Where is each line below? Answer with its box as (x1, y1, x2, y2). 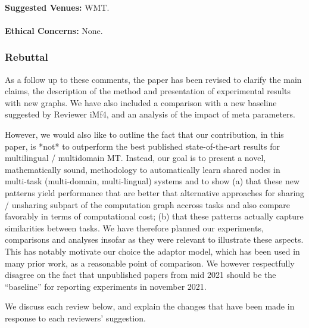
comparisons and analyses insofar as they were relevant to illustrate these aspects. (5, 233, 304, 246)
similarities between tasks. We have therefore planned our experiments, (5, 221, 264, 234)
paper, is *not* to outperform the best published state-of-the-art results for (5, 140, 280, 152)
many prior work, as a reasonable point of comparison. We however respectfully (5, 256, 295, 269)
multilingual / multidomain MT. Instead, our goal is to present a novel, (5, 151, 266, 164)
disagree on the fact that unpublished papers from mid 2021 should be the (5, 268, 276, 281)
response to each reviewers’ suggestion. (5, 311, 146, 324)
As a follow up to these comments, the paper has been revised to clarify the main (5, 73, 302, 85)
